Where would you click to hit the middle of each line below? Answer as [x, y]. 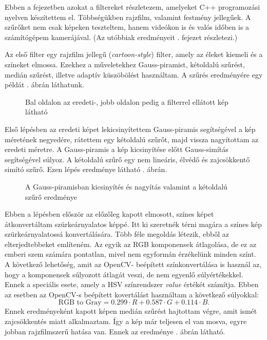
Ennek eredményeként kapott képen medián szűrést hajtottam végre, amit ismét [131, 311]
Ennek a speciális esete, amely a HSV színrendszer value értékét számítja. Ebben [132, 284]
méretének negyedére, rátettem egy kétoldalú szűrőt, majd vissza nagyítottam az [132, 139]
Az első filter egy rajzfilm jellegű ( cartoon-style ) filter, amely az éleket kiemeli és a [134, 54]
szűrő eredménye [51, 196]
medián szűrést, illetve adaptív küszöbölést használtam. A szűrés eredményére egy [134, 74]
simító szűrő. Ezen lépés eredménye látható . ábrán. [86, 169]
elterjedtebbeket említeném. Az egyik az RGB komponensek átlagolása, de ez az [131, 244]
